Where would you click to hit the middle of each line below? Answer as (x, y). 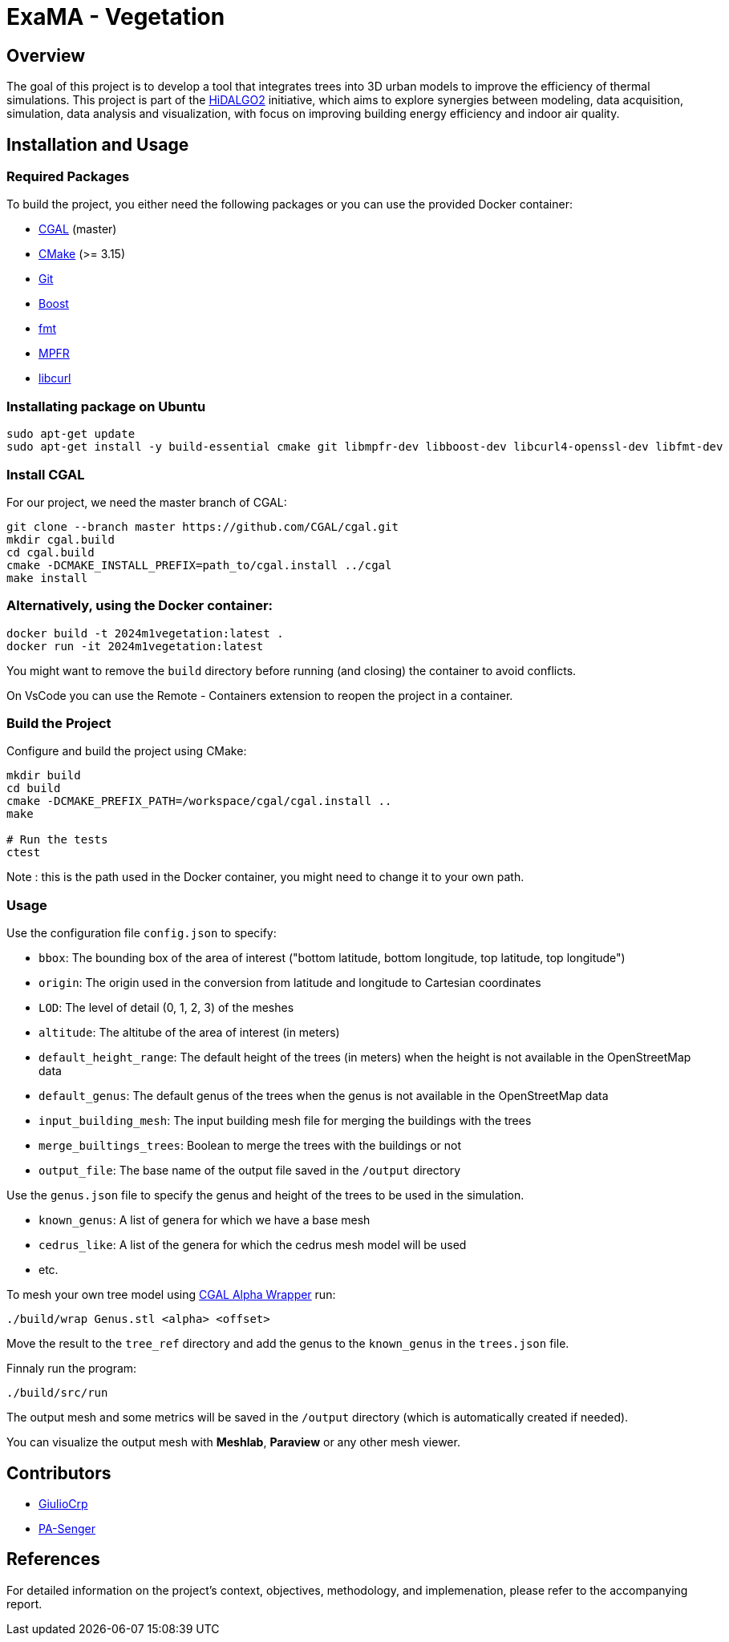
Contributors (59, 1473)
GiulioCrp (63, 1503)
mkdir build (44, 776)
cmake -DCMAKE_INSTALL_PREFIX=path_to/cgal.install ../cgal (199, 565)
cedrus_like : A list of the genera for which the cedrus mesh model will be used (253, 1245)
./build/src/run (57, 1393)
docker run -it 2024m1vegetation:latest (135, 646)
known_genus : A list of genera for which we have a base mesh (205, 1220)
